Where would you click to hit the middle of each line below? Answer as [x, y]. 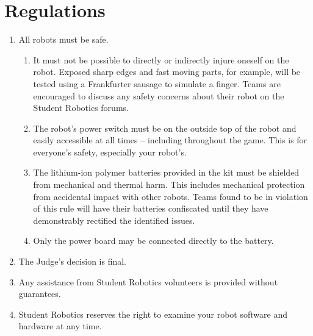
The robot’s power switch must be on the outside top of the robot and [165, 128]
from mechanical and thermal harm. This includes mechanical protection [169, 184]
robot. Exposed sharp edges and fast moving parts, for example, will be [167, 72]
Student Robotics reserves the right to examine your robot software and [153, 314]
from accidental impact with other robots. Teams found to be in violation [171, 196]
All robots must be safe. [63, 39]
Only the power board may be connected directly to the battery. [153, 241]
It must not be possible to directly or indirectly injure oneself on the [161, 59]
